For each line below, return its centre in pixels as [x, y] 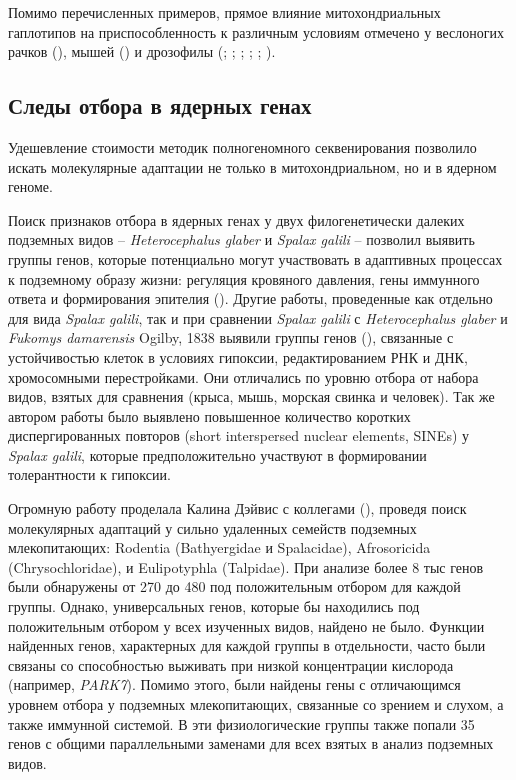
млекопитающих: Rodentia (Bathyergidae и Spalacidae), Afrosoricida [219, 547]
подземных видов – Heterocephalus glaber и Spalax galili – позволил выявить [241, 239]
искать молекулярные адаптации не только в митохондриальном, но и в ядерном [252, 166]
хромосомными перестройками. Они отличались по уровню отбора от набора [243, 376]
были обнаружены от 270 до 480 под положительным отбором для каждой [234, 586]
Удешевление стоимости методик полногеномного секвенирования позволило [242, 146]
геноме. [30, 186]
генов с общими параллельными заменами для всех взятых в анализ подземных [251, 743]
